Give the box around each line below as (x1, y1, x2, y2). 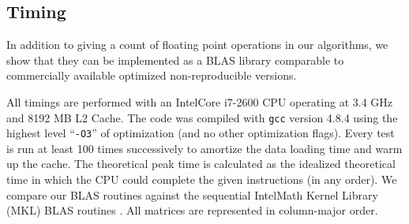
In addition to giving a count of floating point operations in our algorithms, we (6, 36, 388, 53)
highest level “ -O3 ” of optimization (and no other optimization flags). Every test (6, 125, 395, 141)
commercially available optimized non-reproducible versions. (6, 67, 297, 84)
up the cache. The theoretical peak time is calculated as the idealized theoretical (6, 155, 396, 172)
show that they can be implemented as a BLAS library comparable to (6, 51, 344, 68)
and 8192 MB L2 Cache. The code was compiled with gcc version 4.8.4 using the (6, 109, 398, 125)
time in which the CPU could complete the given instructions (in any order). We (6, 171, 397, 188)
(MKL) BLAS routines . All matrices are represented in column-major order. (6, 202, 378, 218)
